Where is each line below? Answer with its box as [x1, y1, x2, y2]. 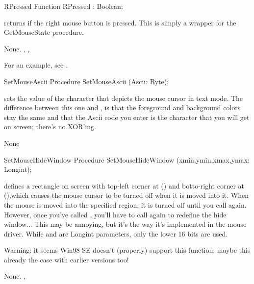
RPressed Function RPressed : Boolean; [4, 1, 123, 11]
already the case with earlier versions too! [4, 254, 129, 264]
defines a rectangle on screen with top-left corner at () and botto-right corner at [4, 180, 245, 190]
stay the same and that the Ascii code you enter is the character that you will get [4, 112, 250, 122]
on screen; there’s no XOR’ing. [4, 121, 96, 132]
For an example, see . [4, 60, 68, 70]
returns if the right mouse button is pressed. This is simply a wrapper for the [4, 17, 236, 27]
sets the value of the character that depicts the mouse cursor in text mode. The [4, 93, 243, 103]
